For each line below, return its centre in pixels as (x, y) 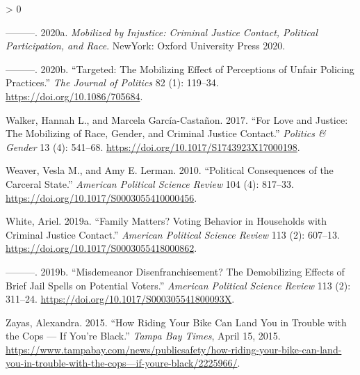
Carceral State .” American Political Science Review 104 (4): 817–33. (150, 183)
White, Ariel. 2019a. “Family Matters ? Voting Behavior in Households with (166, 221)
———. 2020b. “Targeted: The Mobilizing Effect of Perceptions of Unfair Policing (180, 69)
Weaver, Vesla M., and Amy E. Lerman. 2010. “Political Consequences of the (170, 170)
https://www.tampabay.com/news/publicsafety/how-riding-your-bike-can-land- (174, 349)
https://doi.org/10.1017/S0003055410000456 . (101, 197)
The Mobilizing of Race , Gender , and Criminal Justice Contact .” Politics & (166, 133)
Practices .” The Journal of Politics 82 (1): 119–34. (112, 82)
